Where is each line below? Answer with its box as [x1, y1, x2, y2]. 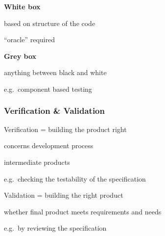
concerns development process [4, 140, 94, 151]
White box [4, 1, 41, 11]
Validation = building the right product [4, 190, 123, 200]
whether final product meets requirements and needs [4, 206, 162, 216]
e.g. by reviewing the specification [4, 223, 107, 233]
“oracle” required [4, 34, 55, 45]
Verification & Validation [4, 105, 105, 117]
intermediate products [4, 157, 70, 167]
